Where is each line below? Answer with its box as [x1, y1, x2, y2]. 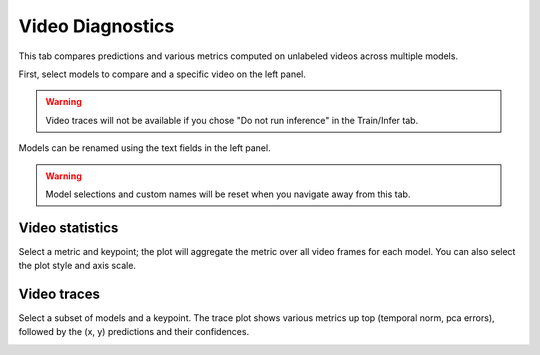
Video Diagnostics [18, 15, 175, 37]
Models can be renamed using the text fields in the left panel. [18, 142, 271, 154]
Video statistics [18, 219, 119, 236]
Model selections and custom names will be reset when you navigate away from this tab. [45, 188, 411, 200]
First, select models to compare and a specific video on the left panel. [18, 68, 307, 80]
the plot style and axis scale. [18, 260, 137, 272]
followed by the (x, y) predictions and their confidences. [18, 326, 250, 338]
